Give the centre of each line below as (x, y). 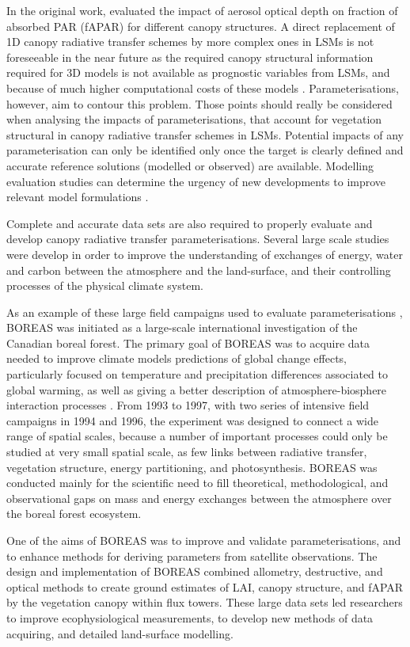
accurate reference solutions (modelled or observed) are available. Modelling (190, 165)
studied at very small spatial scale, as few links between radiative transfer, (187, 452)
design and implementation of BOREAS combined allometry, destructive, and (195, 571)
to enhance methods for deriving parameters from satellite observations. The (192, 556)
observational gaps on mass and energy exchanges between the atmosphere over (199, 498)
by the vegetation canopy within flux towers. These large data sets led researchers (205, 602)
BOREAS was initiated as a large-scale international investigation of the (182, 327)
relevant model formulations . (78, 197)
